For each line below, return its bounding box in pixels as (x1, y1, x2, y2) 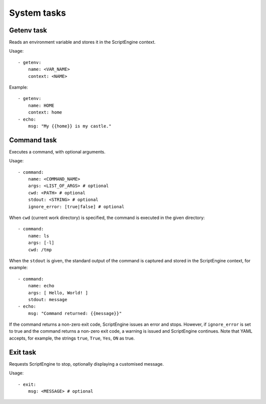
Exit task (9, 348, 36, 356)
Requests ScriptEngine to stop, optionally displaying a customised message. (9, 361, 164, 367)
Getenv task (9, 26, 47, 34)
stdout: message (28, 297, 67, 302)
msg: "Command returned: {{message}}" (28, 311, 122, 316)
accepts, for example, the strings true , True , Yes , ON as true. (9, 335, 135, 341)
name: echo (28, 283, 55, 289)
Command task (9, 136, 57, 144)
